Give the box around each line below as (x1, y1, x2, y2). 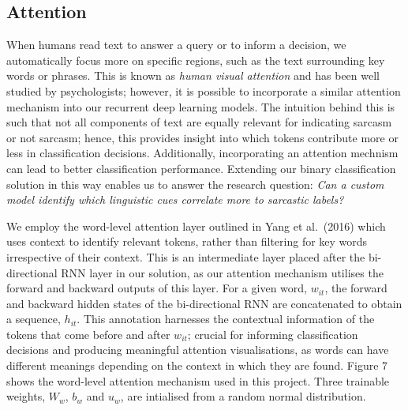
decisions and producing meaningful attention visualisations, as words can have (6, 341, 389, 358)
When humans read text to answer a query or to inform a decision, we (6, 36, 346, 53)
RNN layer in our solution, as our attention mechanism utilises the (61, 264, 384, 280)
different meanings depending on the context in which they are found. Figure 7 (6, 357, 388, 374)
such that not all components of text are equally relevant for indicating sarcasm (6, 114, 392, 130)
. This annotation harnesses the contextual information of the (77, 310, 375, 327)
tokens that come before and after (6, 325, 170, 342)
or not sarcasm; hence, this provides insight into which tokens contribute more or (6, 129, 399, 145)
